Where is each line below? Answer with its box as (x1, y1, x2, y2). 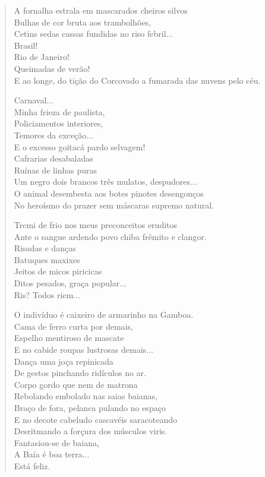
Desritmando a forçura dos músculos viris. (14, 425, 168, 437)
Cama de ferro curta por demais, (14, 320, 133, 332)
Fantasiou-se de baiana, (14, 436, 99, 448)
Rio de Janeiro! (14, 50, 70, 63)
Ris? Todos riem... (14, 288, 81, 301)
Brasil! (14, 39, 38, 51)
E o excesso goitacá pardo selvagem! (14, 140, 146, 153)
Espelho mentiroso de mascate (14, 331, 124, 344)
